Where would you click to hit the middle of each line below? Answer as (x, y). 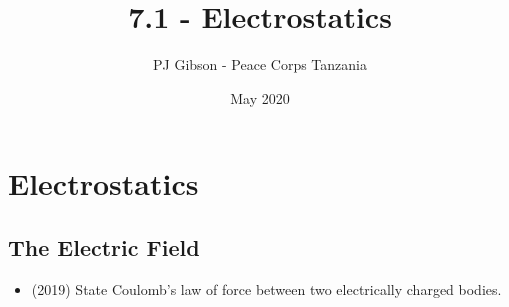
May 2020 (260, 97)
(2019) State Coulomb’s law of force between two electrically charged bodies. (266, 288)
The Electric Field (104, 246)
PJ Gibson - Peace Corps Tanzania (260, 64)
